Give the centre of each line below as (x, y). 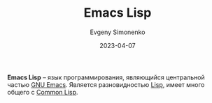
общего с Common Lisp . (43, 92)
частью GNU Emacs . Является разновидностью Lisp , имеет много (106, 84)
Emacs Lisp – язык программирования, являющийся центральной (106, 77)
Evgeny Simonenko (118, 32)
